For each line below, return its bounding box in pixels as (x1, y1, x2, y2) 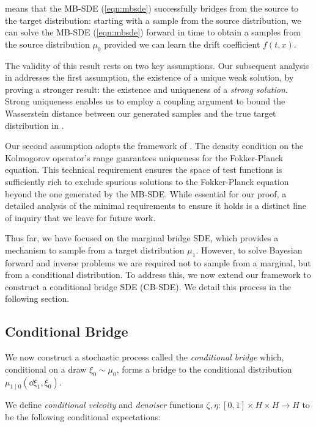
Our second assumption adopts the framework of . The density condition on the (5, 139, 304, 152)
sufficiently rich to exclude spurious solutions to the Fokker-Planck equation (5, 175, 289, 188)
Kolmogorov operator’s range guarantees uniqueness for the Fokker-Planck (5, 151, 284, 164)
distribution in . (5, 119, 64, 131)
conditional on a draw (5, 362, 87, 375)
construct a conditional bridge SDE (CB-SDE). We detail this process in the (5, 280, 292, 293)
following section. (5, 292, 70, 305)
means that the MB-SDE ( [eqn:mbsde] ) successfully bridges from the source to (5, 2, 299, 14)
